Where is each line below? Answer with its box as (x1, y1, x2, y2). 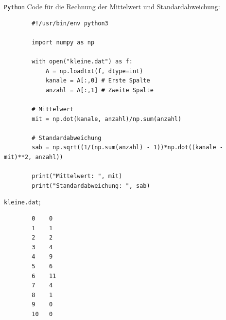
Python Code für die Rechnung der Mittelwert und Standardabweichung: (4, 1, 220, 11)
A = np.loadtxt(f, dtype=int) (45, 67, 143, 75)
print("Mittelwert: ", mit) (32, 173, 122, 180)
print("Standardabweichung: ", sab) (32, 182, 150, 189)
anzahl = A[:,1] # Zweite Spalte (45, 86, 154, 94)
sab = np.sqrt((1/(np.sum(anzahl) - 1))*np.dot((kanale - (32, 144, 224, 151)
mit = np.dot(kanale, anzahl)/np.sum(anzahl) (32, 115, 182, 122)
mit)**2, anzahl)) (4, 153, 63, 160)
